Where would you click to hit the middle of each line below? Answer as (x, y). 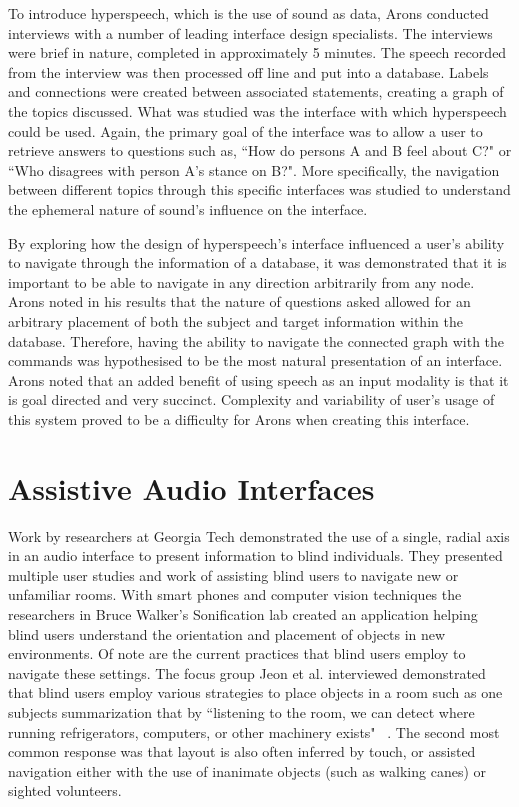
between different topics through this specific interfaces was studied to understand (259, 189)
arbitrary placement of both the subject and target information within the (235, 320)
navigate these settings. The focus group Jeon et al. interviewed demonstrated (247, 672)
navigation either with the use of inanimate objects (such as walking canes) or (247, 770)
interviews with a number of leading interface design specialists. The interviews (250, 32)
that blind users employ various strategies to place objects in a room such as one (255, 692)
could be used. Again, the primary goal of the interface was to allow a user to (245, 130)
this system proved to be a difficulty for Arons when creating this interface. (239, 418)
